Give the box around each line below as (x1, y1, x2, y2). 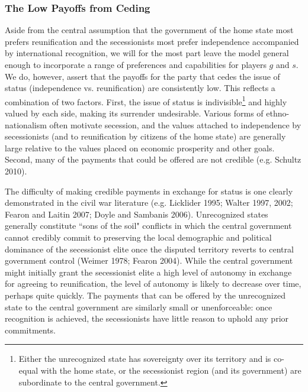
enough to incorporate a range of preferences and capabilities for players (5, 59, 267, 70)
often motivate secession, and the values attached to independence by (49, 118, 301, 131)
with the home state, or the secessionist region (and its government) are (40, 364, 301, 376)
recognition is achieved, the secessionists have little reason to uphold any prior (5, 312, 289, 325)
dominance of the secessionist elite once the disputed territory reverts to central (5, 242, 294, 255)
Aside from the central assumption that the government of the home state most (5, 24, 294, 36)
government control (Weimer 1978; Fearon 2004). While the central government (5, 254, 293, 267)
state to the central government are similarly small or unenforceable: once (5, 300, 272, 313)
